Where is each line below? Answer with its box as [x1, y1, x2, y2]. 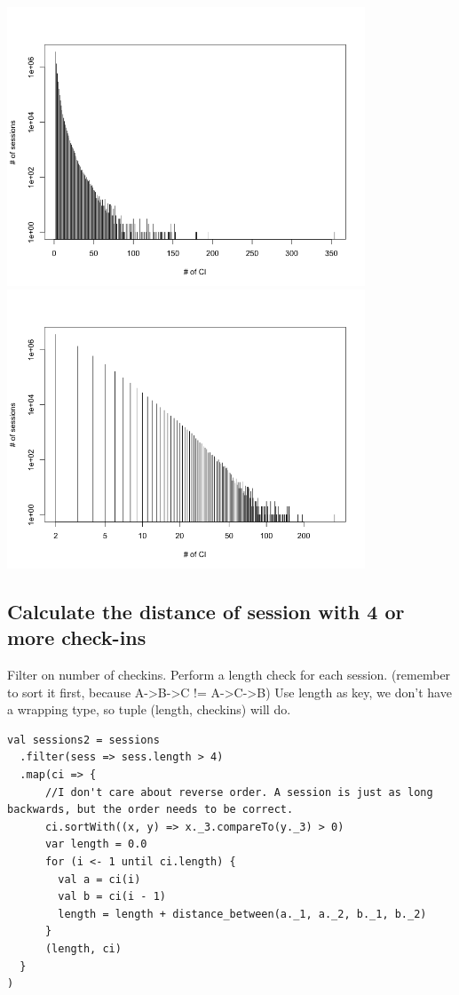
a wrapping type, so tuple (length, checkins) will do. [7, 700, 291, 719]
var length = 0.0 [44, 838, 147, 851]
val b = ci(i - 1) [58, 890, 166, 903]
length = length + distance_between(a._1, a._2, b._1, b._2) [58, 907, 427, 920]
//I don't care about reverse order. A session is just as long [44, 785, 433, 799]
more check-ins [7, 624, 146, 651]
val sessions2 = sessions [7, 733, 160, 746]
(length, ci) [44, 942, 122, 955]
